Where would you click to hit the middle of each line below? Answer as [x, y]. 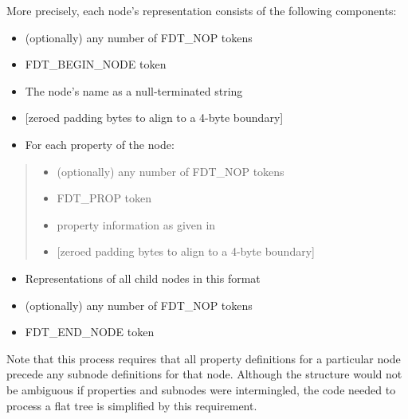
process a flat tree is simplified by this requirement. [132, 405]
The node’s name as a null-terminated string [134, 90]
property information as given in [136, 224]
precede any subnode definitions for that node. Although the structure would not [204, 374]
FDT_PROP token [104, 198]
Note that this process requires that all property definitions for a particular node [204, 358]
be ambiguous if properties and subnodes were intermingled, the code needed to [201, 389]
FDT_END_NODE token [90, 332]
